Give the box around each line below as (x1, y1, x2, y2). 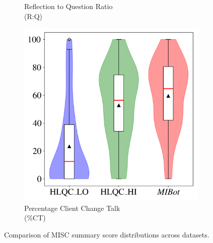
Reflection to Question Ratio (24, 1, 113, 11)
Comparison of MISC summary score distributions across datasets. (4, 229, 209, 239)
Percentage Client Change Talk (24, 202, 120, 213)
